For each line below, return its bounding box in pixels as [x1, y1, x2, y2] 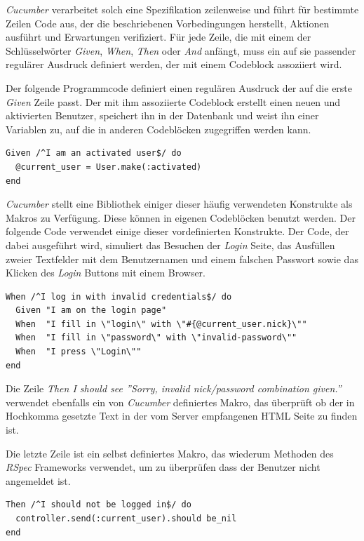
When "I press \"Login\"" [15, 347, 142, 357]
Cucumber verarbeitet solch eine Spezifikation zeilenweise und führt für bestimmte [6, 2, 359, 16]
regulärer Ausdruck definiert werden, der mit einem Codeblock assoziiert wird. [6, 57, 342, 72]
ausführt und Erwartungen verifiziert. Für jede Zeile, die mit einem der [6, 29, 311, 44]
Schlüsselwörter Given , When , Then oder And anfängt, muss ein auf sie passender [6, 43, 356, 58]
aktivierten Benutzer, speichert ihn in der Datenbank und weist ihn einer [6, 108, 319, 123]
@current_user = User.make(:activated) [15, 161, 202, 172]
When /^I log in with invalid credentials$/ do [6, 291, 232, 302]
